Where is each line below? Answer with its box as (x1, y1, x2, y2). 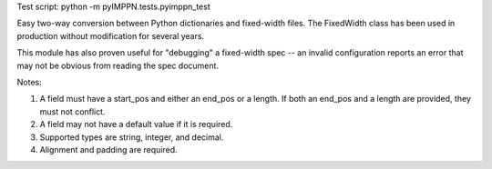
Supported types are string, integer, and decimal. (39, 132, 224, 143)
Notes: (16, 76, 42, 87)
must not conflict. (39, 105, 106, 117)
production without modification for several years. (16, 30, 205, 41)
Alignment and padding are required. (39, 144, 178, 154)
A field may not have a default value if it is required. (39, 119, 233, 130)
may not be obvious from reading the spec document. (16, 60, 219, 71)
